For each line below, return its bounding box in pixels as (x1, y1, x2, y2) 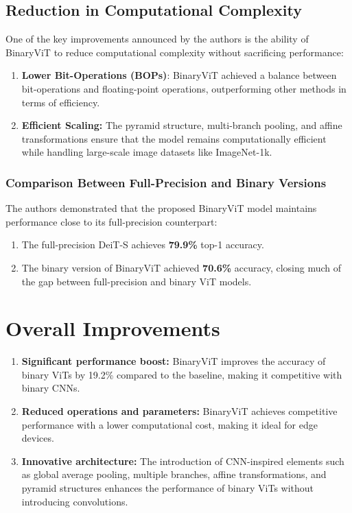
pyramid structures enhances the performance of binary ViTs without (21, 481, 314, 495)
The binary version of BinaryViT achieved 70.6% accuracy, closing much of (21, 260, 342, 274)
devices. (21, 431, 54, 445)
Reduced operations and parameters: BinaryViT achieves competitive (21, 404, 338, 418)
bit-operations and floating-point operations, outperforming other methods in (21, 81, 347, 95)
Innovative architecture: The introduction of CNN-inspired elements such (21, 453, 344, 468)
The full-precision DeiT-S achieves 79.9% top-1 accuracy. (21, 237, 264, 252)
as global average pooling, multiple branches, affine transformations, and (21, 467, 327, 481)
